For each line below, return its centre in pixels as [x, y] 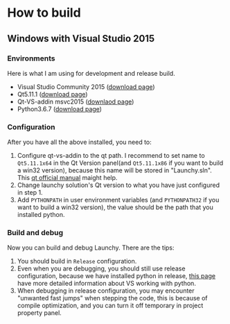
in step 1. [30, 193]
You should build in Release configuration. [77, 261]
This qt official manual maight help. [67, 178]
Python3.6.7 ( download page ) [60, 108]
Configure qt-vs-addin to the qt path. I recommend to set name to [111, 156]
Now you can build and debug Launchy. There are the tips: [91, 248]
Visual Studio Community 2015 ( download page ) [86, 87]
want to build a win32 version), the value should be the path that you [115, 207]
